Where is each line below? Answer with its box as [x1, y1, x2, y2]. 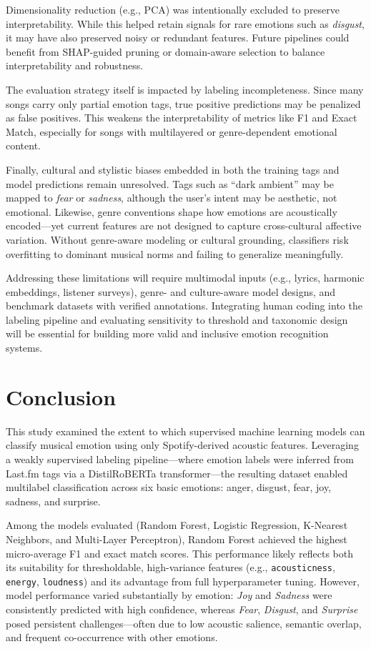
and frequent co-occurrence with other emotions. [6, 630, 218, 645]
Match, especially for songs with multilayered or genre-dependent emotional [6, 124, 337, 139]
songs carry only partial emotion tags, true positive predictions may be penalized [6, 96, 361, 111]
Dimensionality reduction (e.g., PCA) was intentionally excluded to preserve [6, 2, 340, 16]
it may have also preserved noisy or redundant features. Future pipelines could [6, 30, 350, 45]
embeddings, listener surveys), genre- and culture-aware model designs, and [6, 284, 336, 299]
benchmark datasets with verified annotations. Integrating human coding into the [6, 298, 362, 313]
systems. [6, 340, 43, 355]
